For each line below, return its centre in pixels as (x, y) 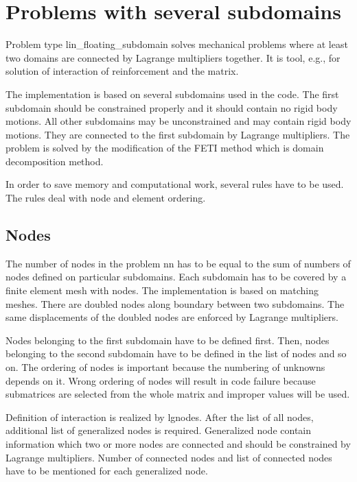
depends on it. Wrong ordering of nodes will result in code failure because (161, 380)
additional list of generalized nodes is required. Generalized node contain (159, 430)
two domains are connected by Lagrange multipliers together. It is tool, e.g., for (173, 57)
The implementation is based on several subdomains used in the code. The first (172, 94)
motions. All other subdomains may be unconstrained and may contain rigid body (178, 121)
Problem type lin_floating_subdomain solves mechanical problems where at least (177, 44)
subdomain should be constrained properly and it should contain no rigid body (172, 107)
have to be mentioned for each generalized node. (107, 471)
